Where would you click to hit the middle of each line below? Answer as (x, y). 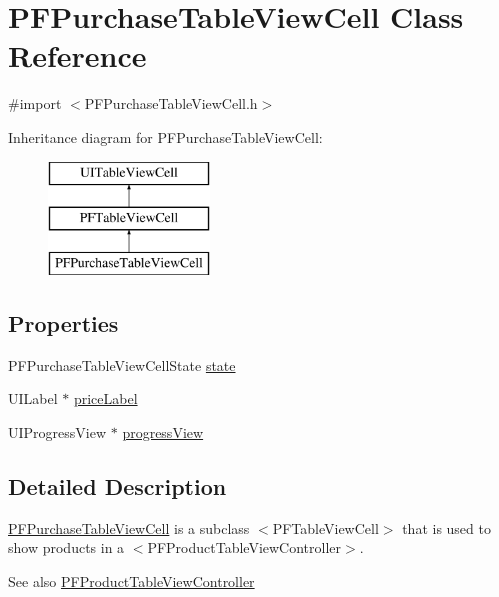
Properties (63, 322)
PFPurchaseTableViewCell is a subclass (129, 527)
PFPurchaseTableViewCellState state (122, 364)
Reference (77, 55)
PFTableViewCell (325, 527)
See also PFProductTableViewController (131, 580)
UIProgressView (57, 431)
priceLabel (105, 398)
